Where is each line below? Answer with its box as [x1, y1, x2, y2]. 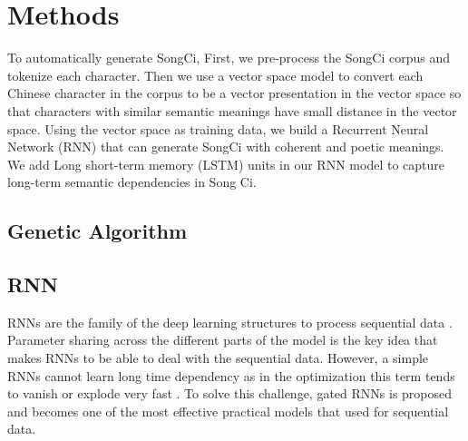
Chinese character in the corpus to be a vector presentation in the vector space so [7, 83, 462, 103]
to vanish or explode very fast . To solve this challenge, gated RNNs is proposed [7, 384, 453, 403]
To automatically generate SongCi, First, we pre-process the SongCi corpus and [7, 48, 450, 67]
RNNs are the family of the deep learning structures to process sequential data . [7, 312, 453, 331]
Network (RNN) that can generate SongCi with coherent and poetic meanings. [7, 137, 444, 156]
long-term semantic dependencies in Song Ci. [7, 172, 257, 191]
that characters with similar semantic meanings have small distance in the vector [7, 101, 457, 120]
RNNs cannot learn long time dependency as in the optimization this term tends [7, 366, 455, 385]
